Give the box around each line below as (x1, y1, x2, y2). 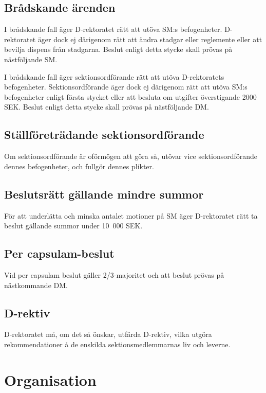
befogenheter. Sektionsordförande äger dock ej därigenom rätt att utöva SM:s (4, 81, 248, 92)
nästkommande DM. (4, 279, 68, 290)
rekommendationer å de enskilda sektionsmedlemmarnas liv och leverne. (4, 338, 231, 349)
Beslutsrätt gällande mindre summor (4, 186, 204, 202)
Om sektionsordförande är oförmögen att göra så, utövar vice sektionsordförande (4, 151, 258, 162)
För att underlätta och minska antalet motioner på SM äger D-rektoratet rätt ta (4, 210, 258, 221)
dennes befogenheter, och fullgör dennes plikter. (4, 160, 154, 171)
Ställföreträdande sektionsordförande (4, 127, 204, 142)
